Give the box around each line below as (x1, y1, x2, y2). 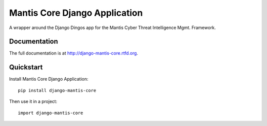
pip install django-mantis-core (18, 88, 96, 93)
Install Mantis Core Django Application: (9, 76, 89, 82)
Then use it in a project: (9, 98, 57, 104)
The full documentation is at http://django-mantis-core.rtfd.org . (9, 50, 138, 56)
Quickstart (9, 63, 43, 71)
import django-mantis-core (18, 110, 84, 116)
